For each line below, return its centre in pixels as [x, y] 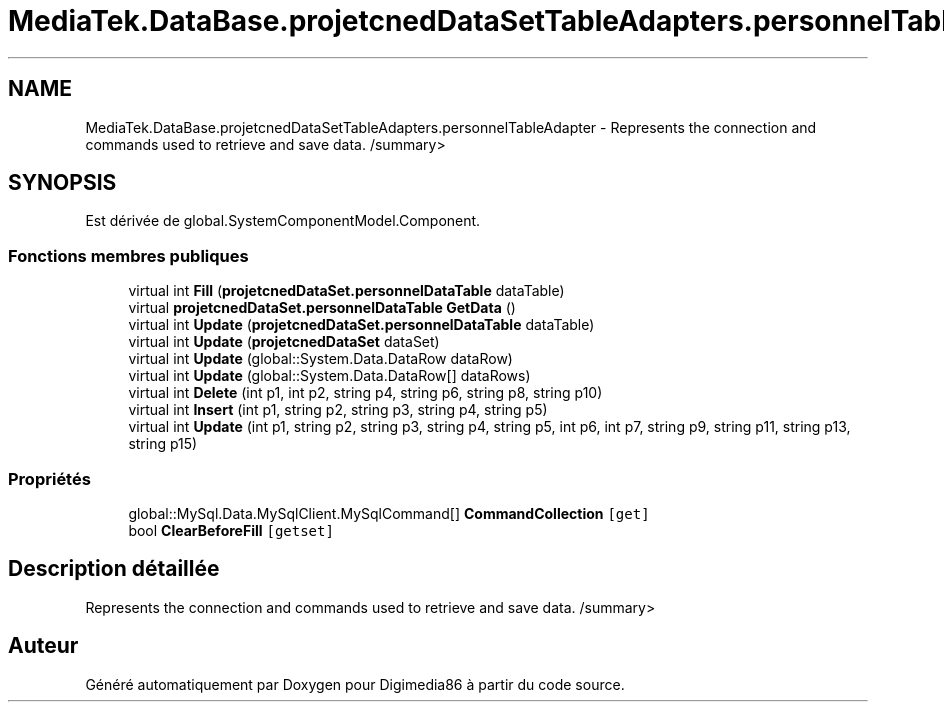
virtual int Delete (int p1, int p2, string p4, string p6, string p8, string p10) [365, 393]
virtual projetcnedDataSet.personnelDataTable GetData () [322, 308]
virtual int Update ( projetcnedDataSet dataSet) [284, 342]
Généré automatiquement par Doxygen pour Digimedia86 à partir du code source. [355, 684]
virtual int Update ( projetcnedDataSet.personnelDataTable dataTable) [361, 325]
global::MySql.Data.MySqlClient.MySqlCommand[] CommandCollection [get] [389, 513]
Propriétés [49, 478]
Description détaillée [114, 569]
